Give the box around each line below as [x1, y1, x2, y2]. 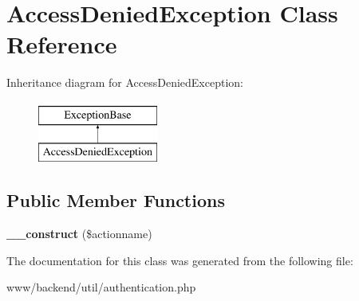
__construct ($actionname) [6, 225, 152, 242]
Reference [6, 28, 117, 61]
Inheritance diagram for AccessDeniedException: [6, 74, 243, 91]
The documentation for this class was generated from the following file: [6, 252, 353, 268]
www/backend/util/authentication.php [6, 279, 196, 295]
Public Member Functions [6, 188, 225, 213]
